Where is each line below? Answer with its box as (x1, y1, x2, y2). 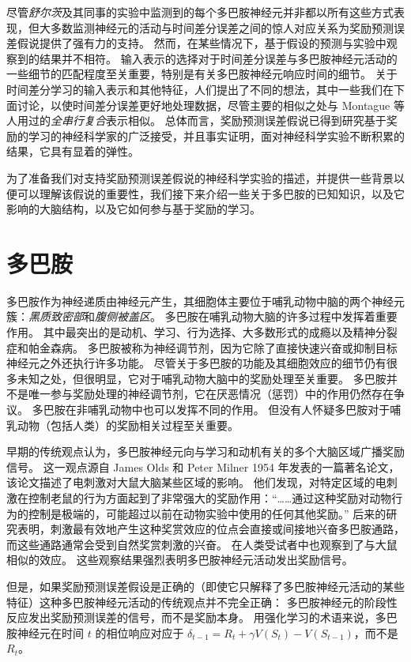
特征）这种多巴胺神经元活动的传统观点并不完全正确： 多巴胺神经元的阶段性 (6, 593, 398, 610)
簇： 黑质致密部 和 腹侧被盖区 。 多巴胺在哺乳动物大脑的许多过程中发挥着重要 (6, 308, 398, 325)
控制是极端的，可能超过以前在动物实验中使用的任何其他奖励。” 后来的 (28, 505, 386, 521)
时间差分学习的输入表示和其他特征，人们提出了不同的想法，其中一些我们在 (6, 81, 394, 97)
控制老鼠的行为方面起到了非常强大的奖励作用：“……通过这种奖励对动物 (28, 489, 392, 506)
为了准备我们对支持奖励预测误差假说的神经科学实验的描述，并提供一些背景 (6, 169, 394, 186)
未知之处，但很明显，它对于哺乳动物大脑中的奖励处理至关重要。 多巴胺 (17, 370, 386, 386)
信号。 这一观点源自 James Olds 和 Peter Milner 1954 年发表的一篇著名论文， (6, 458, 400, 475)
